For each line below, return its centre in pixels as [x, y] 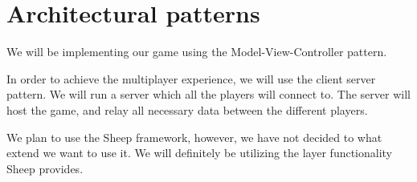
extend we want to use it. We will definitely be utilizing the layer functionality [200, 153]
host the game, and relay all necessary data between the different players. [187, 109]
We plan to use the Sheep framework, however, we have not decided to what [194, 137]
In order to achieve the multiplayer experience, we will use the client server [191, 78]
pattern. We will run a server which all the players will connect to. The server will [208, 94]
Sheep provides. [45, 168]
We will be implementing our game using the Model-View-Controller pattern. [197, 52]
